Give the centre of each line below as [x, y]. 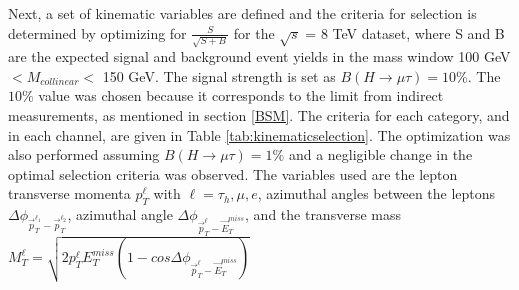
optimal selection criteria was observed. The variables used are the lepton [233, 173]
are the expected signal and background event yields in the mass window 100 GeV [259, 56]
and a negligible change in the [380, 154]
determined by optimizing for [97, 32]
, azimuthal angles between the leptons [376, 193]
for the [254, 32]
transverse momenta [69, 193]
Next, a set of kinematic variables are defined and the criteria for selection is [242, 13]
